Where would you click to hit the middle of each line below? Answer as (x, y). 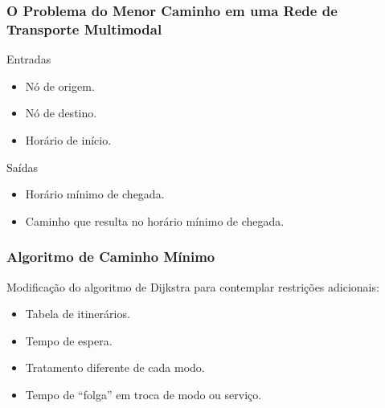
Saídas (22, 167)
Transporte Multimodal (84, 29)
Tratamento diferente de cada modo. (115, 367)
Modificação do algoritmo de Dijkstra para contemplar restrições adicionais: (193, 286)
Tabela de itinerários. (78, 314)
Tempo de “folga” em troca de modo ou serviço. (143, 394)
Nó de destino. (61, 113)
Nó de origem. (60, 86)
